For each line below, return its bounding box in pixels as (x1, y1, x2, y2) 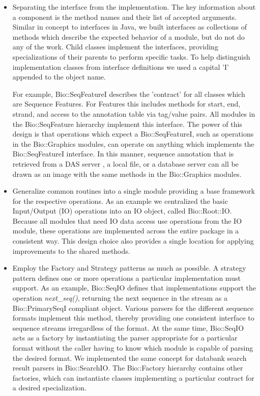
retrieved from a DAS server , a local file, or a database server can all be (12, 158, 239, 169)
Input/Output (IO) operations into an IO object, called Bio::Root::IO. (12, 205, 232, 216)
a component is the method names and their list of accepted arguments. (12, 11, 237, 22)
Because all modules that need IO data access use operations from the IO (12, 215, 242, 226)
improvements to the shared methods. (12, 245, 130, 256)
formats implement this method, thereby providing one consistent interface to (12, 312, 254, 323)
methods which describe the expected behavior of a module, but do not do (12, 31, 245, 42)
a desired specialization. (12, 382, 87, 393)
